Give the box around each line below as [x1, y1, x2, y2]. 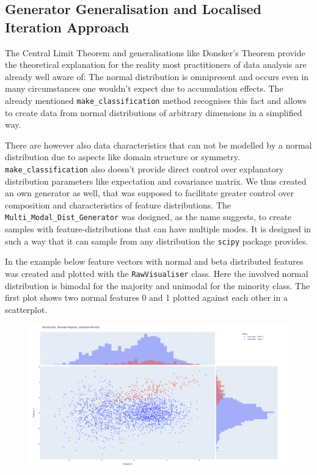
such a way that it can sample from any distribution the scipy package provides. [5, 234, 308, 247]
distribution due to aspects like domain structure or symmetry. [5, 150, 240, 163]
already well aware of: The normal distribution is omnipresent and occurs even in [5, 70, 309, 83]
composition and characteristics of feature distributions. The [5, 198, 231, 211]
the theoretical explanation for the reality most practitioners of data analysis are [5, 58, 307, 71]
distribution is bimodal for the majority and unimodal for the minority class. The [5, 279, 310, 292]
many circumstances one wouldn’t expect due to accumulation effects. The [5, 82, 283, 95]
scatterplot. [5, 303, 48, 315]
